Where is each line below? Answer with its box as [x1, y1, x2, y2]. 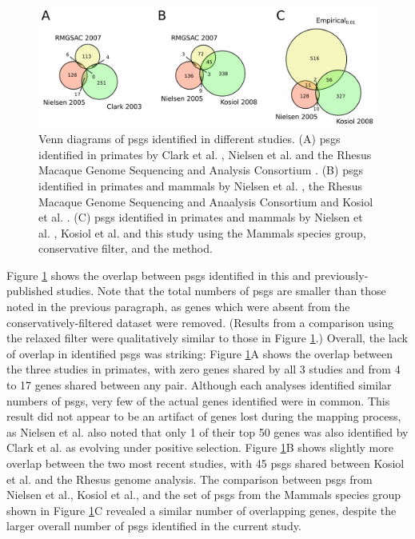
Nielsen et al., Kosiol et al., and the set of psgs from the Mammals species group [6, 486, 401, 503]
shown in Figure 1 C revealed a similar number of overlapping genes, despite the [6, 501, 397, 518]
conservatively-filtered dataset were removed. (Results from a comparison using [6, 313, 394, 330]
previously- [314, 266, 369, 283]
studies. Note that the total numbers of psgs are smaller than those [57, 282, 386, 299]
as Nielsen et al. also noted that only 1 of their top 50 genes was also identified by [6, 423, 409, 440]
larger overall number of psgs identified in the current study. [6, 517, 301, 534]
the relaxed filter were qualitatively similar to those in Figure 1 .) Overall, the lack [6, 329, 408, 346]
